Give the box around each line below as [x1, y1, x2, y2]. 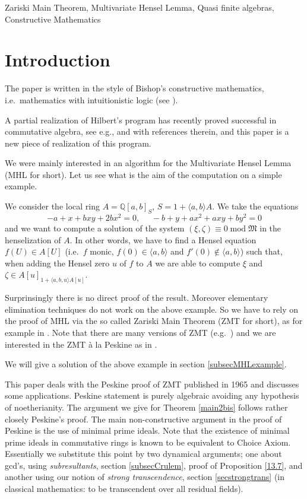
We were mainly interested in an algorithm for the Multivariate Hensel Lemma [5, 157, 292, 169]
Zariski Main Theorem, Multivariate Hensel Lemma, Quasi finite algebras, [5, 1, 274, 13]
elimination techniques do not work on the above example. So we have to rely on [5, 303, 299, 315]
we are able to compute [155, 256, 240, 269]
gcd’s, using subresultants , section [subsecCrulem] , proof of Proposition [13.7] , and [5, 459, 303, 471]
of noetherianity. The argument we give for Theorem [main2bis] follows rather [5, 401, 288, 413]
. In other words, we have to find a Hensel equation [69, 233, 257, 246]
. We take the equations [212, 200, 299, 212]
